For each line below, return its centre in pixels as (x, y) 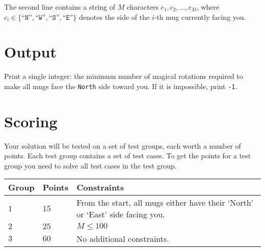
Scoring (31, 121)
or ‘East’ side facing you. (121, 214)
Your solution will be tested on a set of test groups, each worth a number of (123, 145)
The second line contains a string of (60, 7)
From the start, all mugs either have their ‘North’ (165, 203)
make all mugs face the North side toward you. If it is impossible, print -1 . (121, 86)
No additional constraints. (123, 239)
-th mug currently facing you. (200, 17)
